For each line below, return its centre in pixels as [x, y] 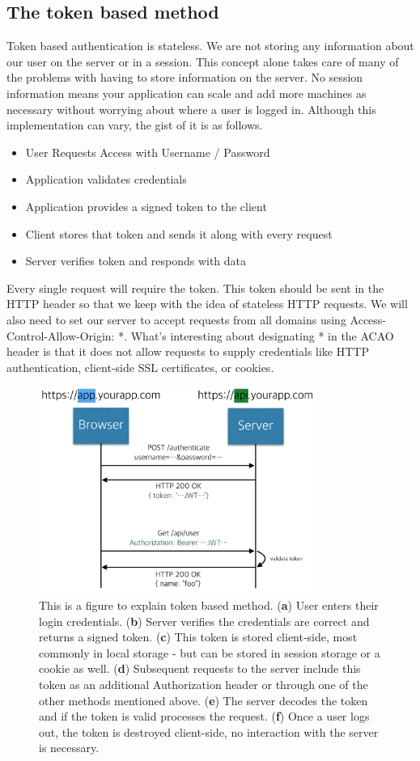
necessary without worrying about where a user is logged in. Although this [191, 109]
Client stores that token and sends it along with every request [179, 233]
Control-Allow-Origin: [61, 335]
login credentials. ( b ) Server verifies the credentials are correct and [204, 621]
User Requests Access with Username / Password [148, 152]
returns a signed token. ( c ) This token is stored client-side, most [198, 637]
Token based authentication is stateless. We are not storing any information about [210, 46]
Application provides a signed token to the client [146, 206]
